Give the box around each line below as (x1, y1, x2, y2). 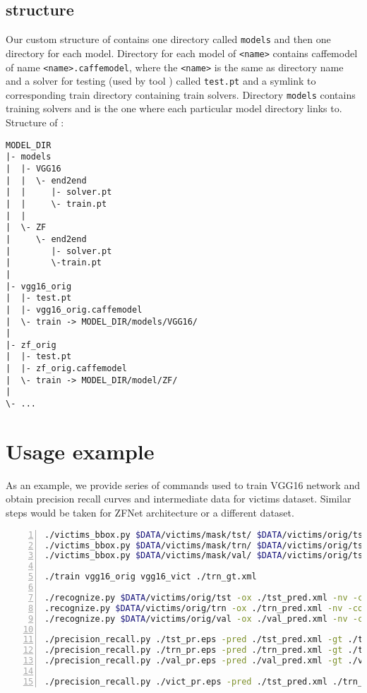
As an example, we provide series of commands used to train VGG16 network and (6, 477, 360, 492)
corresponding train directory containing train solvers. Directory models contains (6, 87, 356, 102)
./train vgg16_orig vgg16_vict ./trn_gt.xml (44, 572, 257, 582)
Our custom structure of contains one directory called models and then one (6, 32, 331, 47)
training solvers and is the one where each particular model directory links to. (6, 101, 342, 116)
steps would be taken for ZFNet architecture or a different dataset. (6, 505, 294, 520)
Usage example (6, 436, 155, 465)
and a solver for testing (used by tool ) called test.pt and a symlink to (6, 73, 316, 88)
